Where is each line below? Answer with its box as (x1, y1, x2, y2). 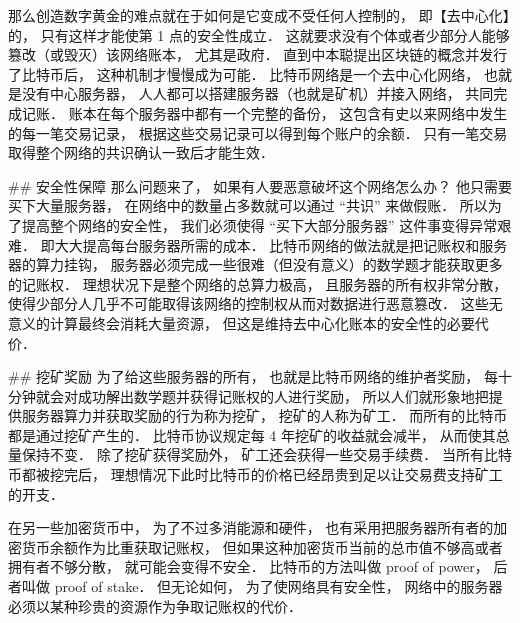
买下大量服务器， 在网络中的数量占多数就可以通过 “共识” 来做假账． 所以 (8, 195, 488, 216)
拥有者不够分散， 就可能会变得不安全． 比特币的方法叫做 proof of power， (8, 556, 489, 577)
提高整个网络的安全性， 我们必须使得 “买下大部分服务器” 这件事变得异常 (21, 214, 498, 235)
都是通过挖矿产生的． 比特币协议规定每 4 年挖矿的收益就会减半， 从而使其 (8, 424, 496, 445)
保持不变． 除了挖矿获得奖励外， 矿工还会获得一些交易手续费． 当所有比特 (21, 444, 512, 465)
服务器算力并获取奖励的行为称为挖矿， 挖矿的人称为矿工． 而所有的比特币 (21, 405, 508, 426)
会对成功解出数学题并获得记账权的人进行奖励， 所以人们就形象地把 (49, 385, 489, 406)
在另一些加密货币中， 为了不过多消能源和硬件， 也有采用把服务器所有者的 (8, 517, 494, 538)
